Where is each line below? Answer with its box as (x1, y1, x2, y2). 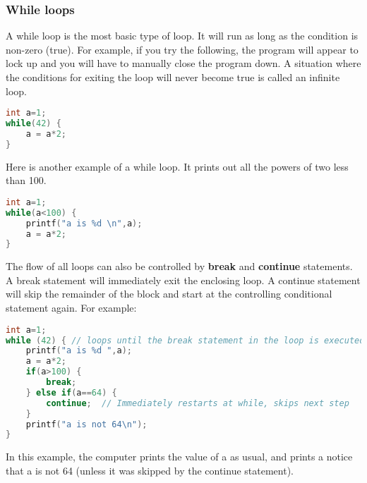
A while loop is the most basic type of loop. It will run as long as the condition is (6, 28, 359, 43)
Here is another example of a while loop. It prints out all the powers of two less (6, 159, 349, 173)
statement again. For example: (6, 300, 137, 315)
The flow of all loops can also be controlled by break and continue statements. (6, 259, 353, 274)
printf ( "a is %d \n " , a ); (25, 218, 143, 228)
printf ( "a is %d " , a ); (25, 346, 133, 356)
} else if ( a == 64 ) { (25, 387, 117, 398)
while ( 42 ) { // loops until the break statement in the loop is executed (6, 335, 365, 346)
